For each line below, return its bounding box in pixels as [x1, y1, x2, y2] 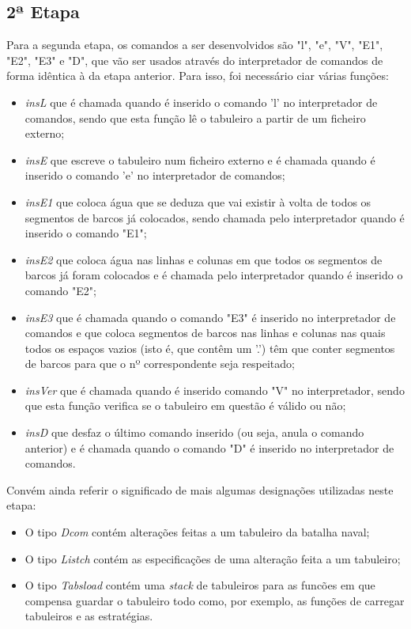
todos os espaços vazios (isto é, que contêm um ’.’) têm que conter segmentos [25, 339, 395, 356]
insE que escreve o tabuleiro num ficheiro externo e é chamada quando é [25, 151, 375, 168]
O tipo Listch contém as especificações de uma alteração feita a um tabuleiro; [25, 550, 401, 566]
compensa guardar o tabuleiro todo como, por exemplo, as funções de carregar [25, 592, 405, 608]
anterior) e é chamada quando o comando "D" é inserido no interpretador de [25, 439, 394, 456]
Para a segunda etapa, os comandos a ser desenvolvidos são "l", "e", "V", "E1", [6, 36, 383, 53]
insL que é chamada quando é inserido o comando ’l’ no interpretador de [25, 93, 378, 110]
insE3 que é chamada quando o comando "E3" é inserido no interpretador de [25, 309, 396, 325]
